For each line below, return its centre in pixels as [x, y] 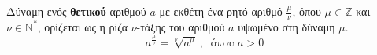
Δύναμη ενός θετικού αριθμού [76, 11]
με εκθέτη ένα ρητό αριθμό [221, 11]
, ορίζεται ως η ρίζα [82, 26]
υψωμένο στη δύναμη [286, 26]
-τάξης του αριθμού [181, 26]
